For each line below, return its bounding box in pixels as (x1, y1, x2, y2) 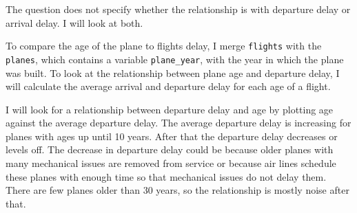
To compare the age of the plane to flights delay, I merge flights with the (6, 38, 322, 53)
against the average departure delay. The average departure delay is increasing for (6, 115, 351, 130)
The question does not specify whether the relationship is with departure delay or (6, 2, 351, 16)
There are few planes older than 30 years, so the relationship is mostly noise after (6, 183, 349, 197)
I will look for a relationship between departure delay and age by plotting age (6, 102, 334, 116)
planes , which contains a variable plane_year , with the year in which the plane (6, 52, 344, 66)
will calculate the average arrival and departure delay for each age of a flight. (6, 79, 331, 93)
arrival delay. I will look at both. (6, 15, 143, 30)
